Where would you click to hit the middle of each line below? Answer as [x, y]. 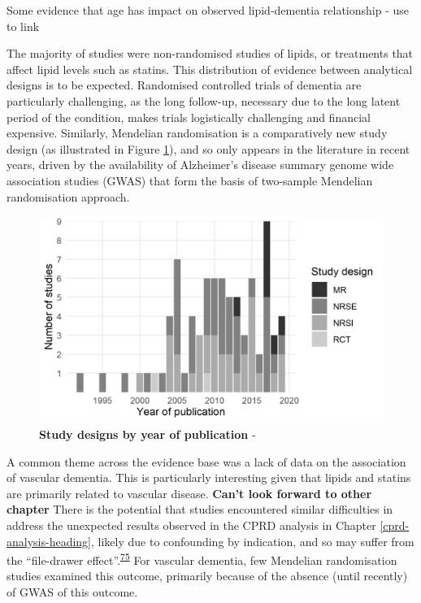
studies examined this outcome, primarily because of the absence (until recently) [207, 576]
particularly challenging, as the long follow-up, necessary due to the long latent [204, 100]
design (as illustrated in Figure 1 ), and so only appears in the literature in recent [208, 148]
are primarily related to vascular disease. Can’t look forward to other [189, 493]
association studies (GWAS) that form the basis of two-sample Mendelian [190, 180]
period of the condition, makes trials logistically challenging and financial [189, 117]
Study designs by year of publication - [148, 434]
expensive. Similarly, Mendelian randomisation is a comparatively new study [197, 133]
